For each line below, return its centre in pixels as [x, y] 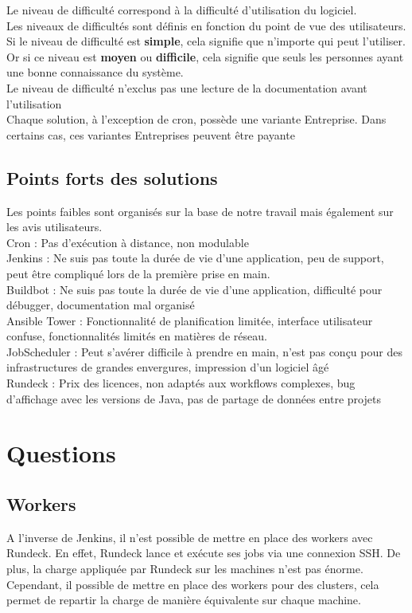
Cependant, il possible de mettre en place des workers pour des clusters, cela [193, 584]
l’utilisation [34, 103]
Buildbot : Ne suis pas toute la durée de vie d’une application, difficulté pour [194, 289]
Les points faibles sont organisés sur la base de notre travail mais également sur [200, 211]
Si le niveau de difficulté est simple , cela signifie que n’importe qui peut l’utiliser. [206, 41]
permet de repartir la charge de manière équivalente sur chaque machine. [184, 600]
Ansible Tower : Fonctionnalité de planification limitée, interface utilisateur [190, 320]
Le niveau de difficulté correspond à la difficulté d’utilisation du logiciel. [182, 10]
